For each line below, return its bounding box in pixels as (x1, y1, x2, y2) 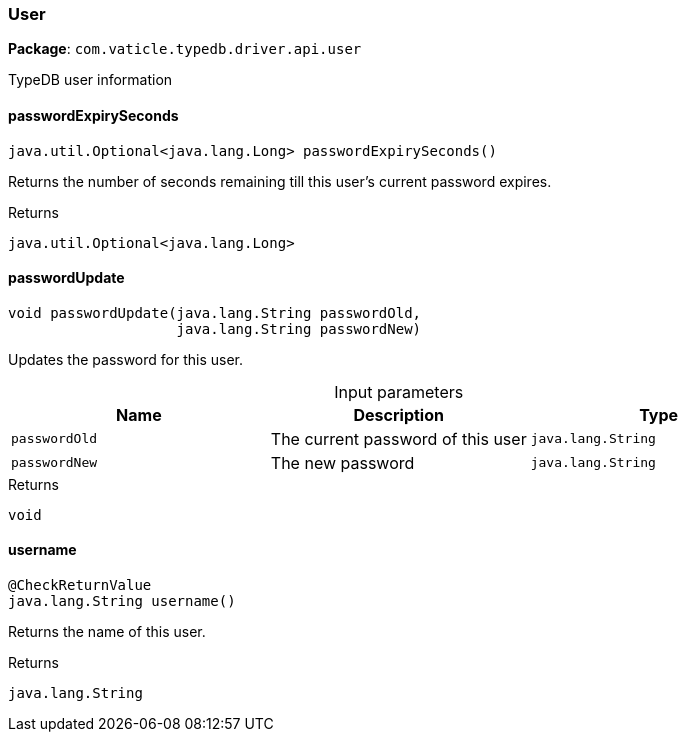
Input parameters (334, 381, 464, 402)
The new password (270, 452, 415, 473)
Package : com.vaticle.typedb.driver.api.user (8, 40, 362, 58)
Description (353, 404, 444, 425)
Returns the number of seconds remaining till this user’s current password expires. (8, 172, 552, 190)
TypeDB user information (8, 71, 173, 89)
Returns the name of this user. (8, 623, 206, 641)
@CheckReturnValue (8, 577, 152, 594)
